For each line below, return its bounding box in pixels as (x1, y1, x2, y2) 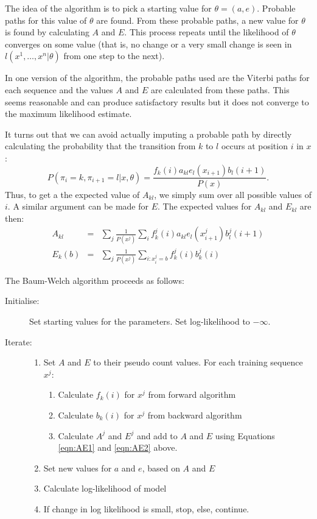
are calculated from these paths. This (150, 83, 290, 96)
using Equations (215, 429, 275, 442)
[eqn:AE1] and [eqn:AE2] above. (58, 441, 178, 454)
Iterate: (5, 335, 32, 348)
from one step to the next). (63, 49, 165, 62)
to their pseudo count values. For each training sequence (93, 356, 303, 369)
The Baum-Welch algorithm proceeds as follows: (5, 274, 184, 286)
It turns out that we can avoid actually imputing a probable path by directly (5, 127, 292, 140)
